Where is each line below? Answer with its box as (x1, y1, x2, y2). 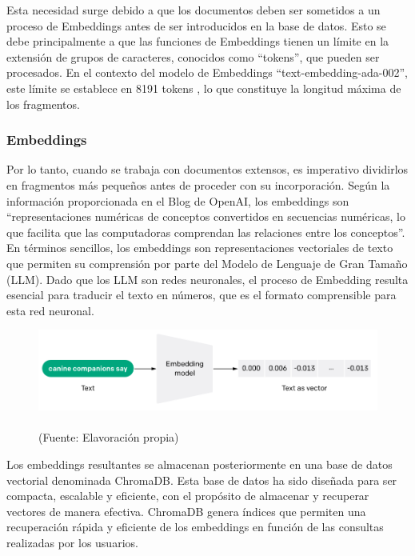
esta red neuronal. (6, 302, 94, 318)
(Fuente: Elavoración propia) (38, 429, 179, 446)
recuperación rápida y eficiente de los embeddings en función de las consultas (6, 518, 384, 535)
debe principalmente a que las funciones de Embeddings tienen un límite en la (6, 33, 389, 50)
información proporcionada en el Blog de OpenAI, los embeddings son (6, 192, 349, 209)
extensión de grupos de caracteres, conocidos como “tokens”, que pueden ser (6, 48, 380, 65)
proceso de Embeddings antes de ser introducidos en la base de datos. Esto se (6, 17, 386, 34)
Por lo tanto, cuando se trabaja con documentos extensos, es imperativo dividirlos (6, 161, 409, 178)
